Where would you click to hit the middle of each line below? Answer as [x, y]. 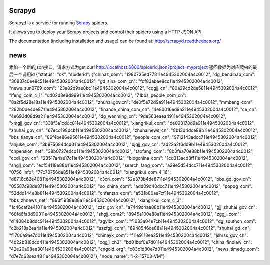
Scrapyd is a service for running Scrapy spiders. [59, 23]
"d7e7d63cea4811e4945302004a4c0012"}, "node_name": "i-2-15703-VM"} [87, 256]
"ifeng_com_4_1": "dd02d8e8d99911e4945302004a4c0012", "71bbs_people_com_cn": [98, 95]
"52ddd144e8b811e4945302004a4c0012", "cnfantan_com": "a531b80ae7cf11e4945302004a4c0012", [114, 193]
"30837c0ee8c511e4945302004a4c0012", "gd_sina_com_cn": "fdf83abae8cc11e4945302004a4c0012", [116, 81]
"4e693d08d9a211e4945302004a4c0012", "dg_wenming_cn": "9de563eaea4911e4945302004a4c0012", [118, 116]
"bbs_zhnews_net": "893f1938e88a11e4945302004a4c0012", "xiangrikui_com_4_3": [96, 200]
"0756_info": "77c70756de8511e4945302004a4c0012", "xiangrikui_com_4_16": [90, 172]
